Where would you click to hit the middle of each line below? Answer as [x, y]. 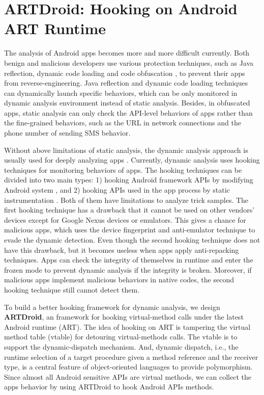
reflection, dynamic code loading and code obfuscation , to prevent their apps [125, 73]
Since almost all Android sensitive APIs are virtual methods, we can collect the [128, 376]
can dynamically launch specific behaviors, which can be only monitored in [121, 93]
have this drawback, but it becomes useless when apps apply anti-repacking [122, 249]
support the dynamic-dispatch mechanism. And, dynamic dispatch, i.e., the [121, 346]
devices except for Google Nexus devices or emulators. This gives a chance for [125, 219]
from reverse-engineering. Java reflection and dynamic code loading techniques [126, 83]
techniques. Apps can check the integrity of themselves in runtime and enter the [129, 260]
